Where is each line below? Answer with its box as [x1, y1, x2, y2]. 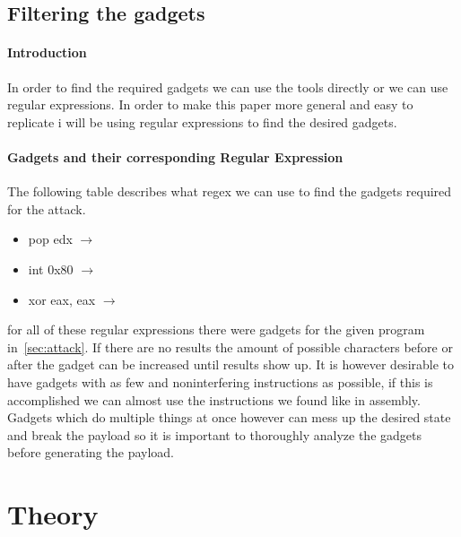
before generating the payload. [7, 443, 174, 462]
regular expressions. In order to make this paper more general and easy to [7, 95, 413, 114]
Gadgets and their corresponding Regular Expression [7, 147, 344, 166]
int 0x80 [28, 259, 74, 278]
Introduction [7, 43, 87, 62]
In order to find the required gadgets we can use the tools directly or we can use [7, 77, 448, 96]
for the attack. [7, 199, 86, 218]
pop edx [28, 230, 73, 248]
